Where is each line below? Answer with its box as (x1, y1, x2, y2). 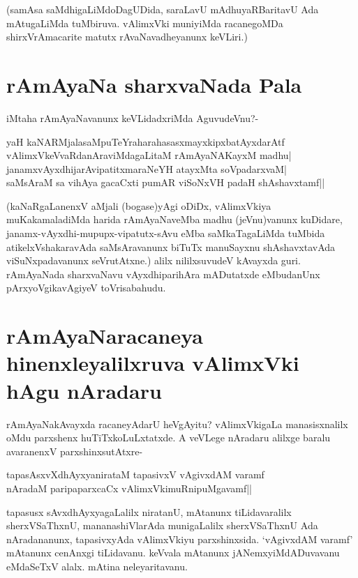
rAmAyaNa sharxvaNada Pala (6, 70, 302, 98)
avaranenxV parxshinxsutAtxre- (6, 443, 143, 458)
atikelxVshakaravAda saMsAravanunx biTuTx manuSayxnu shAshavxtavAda (6, 239, 336, 254)
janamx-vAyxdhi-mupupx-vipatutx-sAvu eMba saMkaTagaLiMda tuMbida (6, 226, 325, 241)
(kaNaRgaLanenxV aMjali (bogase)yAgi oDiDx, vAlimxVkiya (6, 198, 271, 213)
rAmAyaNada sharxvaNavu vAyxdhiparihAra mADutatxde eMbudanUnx (6, 266, 320, 281)
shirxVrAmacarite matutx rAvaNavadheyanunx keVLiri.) (6, 29, 248, 44)
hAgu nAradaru (6, 376, 162, 404)
